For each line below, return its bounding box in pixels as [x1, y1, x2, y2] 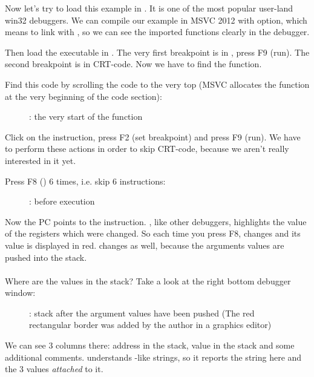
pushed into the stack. [5, 251, 87, 263]
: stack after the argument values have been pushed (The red [29, 306, 255, 319]
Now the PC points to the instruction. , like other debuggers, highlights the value [5, 215, 307, 228]
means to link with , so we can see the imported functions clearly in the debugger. [5, 25, 310, 38]
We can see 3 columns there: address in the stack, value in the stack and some [5, 339, 295, 352]
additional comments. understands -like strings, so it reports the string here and [5, 350, 302, 363]
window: [5, 286, 36, 299]
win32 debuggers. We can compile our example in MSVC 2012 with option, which [5, 13, 307, 26]
